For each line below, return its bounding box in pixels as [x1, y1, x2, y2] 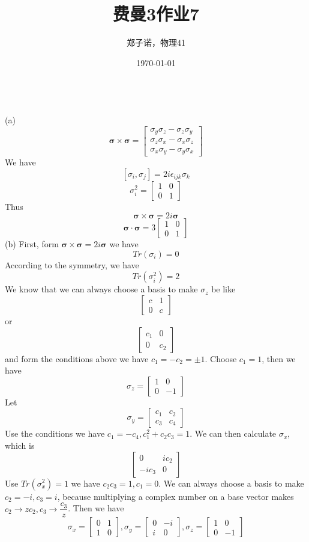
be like [211, 283, 236, 295]
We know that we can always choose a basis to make [5, 283, 198, 295]
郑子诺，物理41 [127, 36, 185, 49]
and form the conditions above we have [5, 352, 149, 365]
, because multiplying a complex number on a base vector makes [57, 490, 294, 502]
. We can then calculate [190, 427, 277, 440]
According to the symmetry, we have [5, 258, 139, 271]
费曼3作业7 [112, 1, 200, 26]
